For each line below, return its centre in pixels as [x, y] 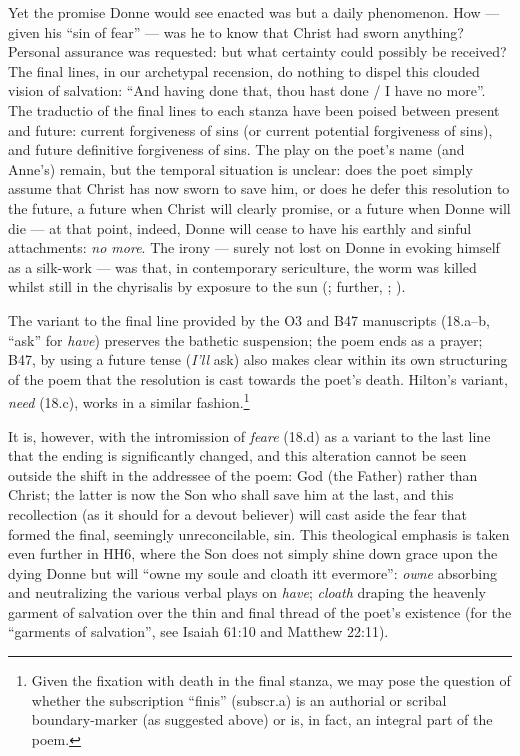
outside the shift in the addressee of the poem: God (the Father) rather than [243, 474]
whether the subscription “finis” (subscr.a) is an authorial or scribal [239, 699]
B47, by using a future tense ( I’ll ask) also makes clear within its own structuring [258, 359]
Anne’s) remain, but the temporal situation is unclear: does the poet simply [240, 168]
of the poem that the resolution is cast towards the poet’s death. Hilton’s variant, [258, 378]
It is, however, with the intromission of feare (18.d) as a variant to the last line [249, 435]
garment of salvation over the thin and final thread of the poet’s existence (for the [260, 611]
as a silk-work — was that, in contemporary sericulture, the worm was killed [242, 266]
